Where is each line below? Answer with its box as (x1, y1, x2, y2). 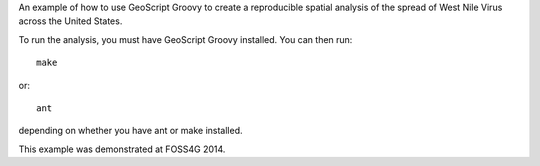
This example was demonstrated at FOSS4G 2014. (18, 143, 226, 155)
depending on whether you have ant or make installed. (18, 125, 244, 137)
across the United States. (18, 15, 123, 27)
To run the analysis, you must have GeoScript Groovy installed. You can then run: (18, 33, 353, 45)
